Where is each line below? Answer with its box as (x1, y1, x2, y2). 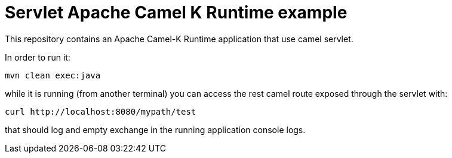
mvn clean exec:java (5, 70, 101, 80)
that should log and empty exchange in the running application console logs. (5, 124, 306, 135)
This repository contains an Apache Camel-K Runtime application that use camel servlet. (5, 33, 353, 44)
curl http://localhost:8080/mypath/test (5, 106, 196, 116)
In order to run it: (5, 52, 70, 62)
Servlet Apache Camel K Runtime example (5, 2, 348, 23)
